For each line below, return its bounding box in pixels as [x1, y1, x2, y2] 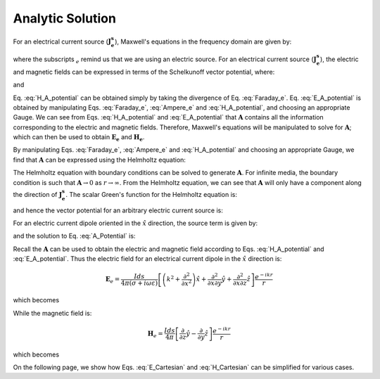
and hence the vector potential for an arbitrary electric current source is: [13, 206, 223, 214]
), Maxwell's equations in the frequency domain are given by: [115, 37, 292, 46]
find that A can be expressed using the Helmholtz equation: [13, 155, 186, 164]
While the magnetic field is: [13, 309, 92, 317]
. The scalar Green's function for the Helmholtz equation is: [65, 190, 238, 198]
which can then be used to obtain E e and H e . [13, 133, 145, 143]
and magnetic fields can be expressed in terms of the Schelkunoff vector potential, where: [13, 68, 275, 76]
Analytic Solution [13, 11, 116, 26]
